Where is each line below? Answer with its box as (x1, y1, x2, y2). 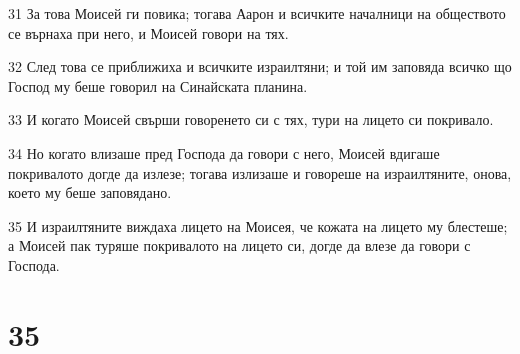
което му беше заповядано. (8, 182, 172, 203)
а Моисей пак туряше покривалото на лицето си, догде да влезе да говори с (8, 235, 471, 256)
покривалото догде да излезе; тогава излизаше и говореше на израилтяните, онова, (8, 162, 512, 183)
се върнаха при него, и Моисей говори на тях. (8, 22, 289, 43)
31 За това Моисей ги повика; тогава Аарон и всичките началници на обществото (8, 3, 506, 23)
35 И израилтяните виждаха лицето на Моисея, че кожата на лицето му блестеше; (8, 215, 508, 236)
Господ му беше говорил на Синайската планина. (8, 75, 308, 96)
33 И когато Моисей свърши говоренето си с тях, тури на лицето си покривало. (8, 109, 494, 130)
